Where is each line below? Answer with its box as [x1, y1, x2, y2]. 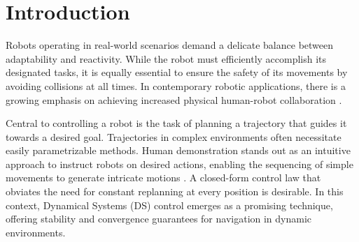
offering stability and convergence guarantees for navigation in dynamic [6, 211, 312, 226]
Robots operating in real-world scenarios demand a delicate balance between [6, 38, 334, 52]
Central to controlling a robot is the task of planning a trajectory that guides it [6, 116, 347, 130]
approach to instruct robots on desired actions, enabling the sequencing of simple [6, 156, 353, 171]
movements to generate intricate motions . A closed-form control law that [6, 170, 321, 185]
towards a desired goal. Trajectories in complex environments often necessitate [6, 129, 342, 144]
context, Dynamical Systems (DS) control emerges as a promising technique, [6, 197, 333, 212]
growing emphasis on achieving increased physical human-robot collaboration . [6, 92, 342, 107]
